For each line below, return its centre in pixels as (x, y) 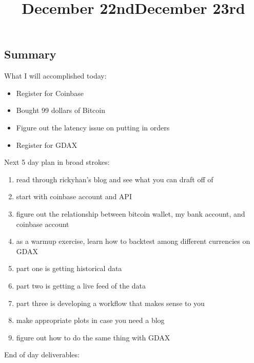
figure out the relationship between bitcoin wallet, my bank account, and (131, 213)
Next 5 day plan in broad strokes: (57, 162)
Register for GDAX (47, 145)
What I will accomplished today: (55, 76)
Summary (30, 54)
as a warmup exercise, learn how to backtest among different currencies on (133, 241)
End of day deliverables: (42, 355)
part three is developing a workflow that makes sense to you (110, 303)
